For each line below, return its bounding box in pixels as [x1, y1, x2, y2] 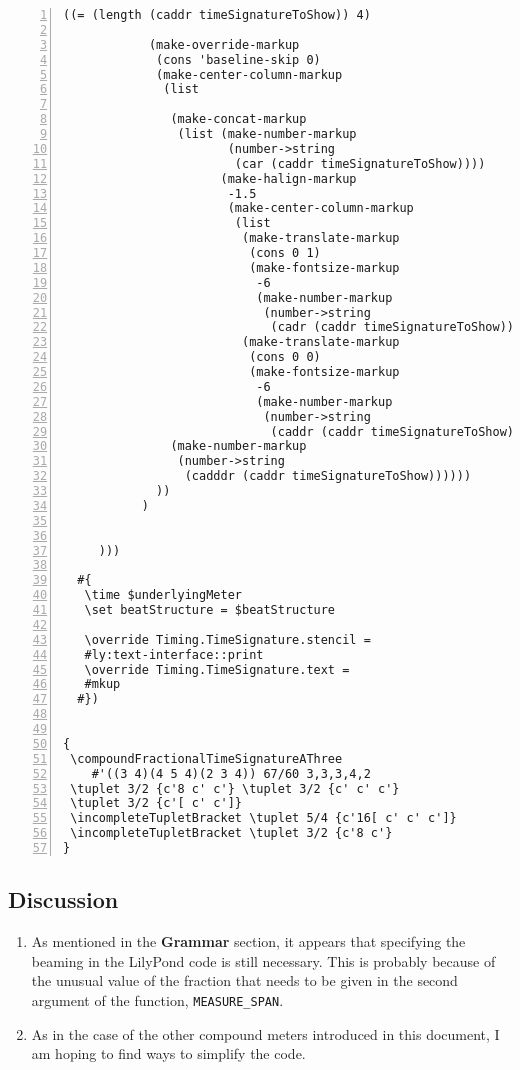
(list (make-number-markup [177, 127, 357, 141]
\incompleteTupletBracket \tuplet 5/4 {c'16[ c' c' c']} [70, 811, 457, 826]
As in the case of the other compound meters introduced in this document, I [31, 1023, 500, 1044]
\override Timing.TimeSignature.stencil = [84, 632, 371, 647]
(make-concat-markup [170, 112, 307, 127]
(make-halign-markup [220, 171, 357, 186]
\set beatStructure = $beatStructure [84, 603, 336, 617]
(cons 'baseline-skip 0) [156, 52, 321, 67]
